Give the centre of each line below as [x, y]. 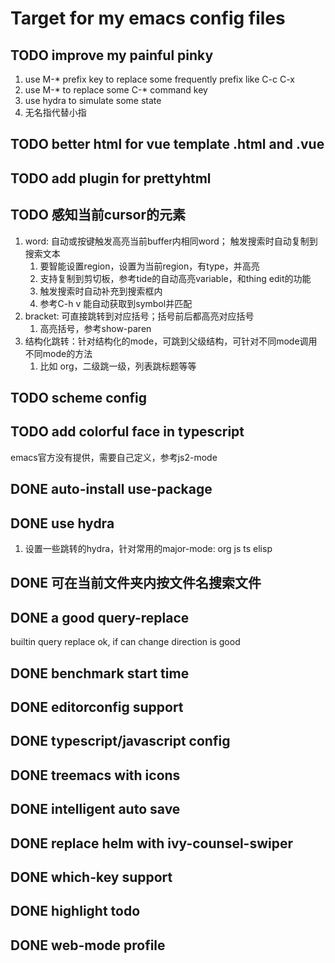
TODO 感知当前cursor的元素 [98, 215]
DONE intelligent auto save [95, 809]
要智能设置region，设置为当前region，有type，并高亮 [149, 266]
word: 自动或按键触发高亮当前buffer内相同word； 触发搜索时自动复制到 [171, 241]
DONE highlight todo [75, 911]
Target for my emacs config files [148, 18]
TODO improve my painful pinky [112, 55]
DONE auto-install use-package [111, 489]
